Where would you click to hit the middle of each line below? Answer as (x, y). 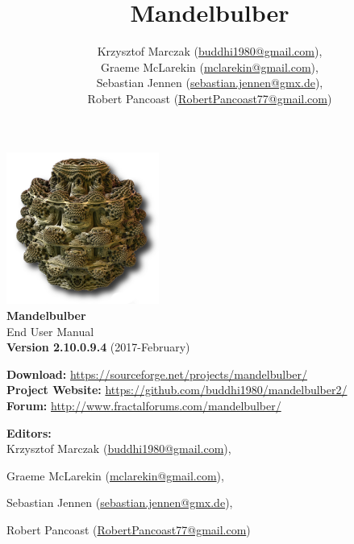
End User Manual (50, 331)
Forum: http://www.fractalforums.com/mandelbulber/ (144, 406)
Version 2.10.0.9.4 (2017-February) (98, 347)
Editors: (29, 432)
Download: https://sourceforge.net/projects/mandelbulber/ (157, 374)
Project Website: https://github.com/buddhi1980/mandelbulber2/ (177, 390)
